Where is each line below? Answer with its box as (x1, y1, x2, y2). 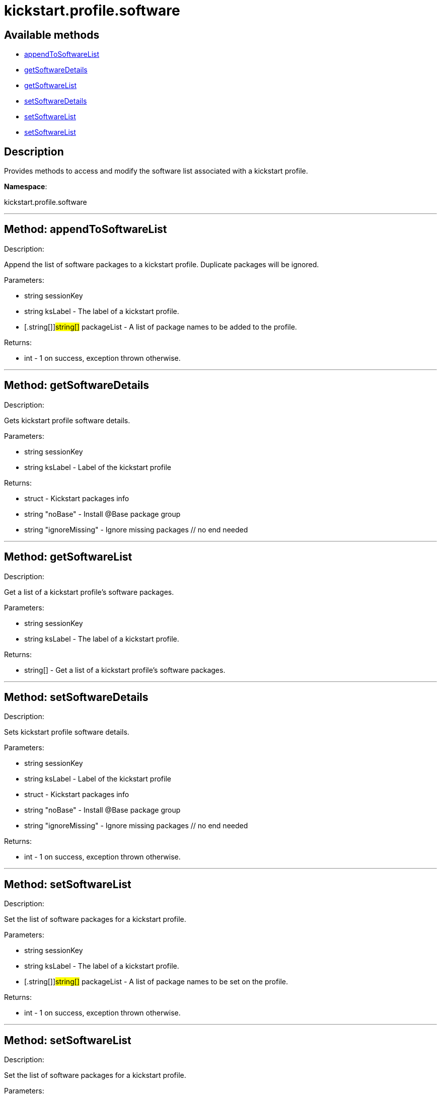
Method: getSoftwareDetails (4, 379, 150, 392)
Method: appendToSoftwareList (4, 223, 167, 236)
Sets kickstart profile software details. (4, 728, 129, 737)
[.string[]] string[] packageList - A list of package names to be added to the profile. (24, 322, 297, 331)
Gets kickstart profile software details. (4, 416, 130, 425)
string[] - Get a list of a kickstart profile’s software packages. (24, 665, 226, 674)
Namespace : (4, 182, 47, 191)
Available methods (4, 28, 100, 41)
